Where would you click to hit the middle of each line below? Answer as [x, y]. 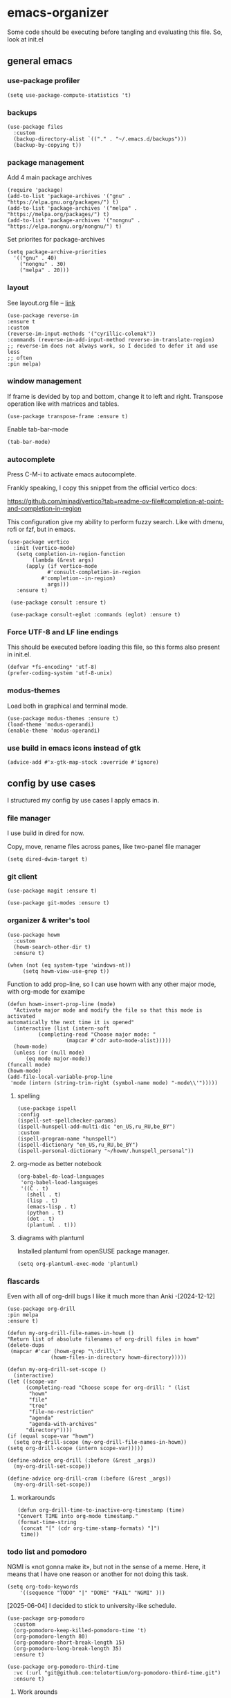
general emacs [40, 61]
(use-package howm [34, 935]
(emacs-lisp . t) [52, 1206]
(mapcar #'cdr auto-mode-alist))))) [119, 1040]
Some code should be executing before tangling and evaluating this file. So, [115, 32]
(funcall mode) [29, 1064]
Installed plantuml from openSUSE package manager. [93, 1251]
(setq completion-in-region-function [71, 554]
